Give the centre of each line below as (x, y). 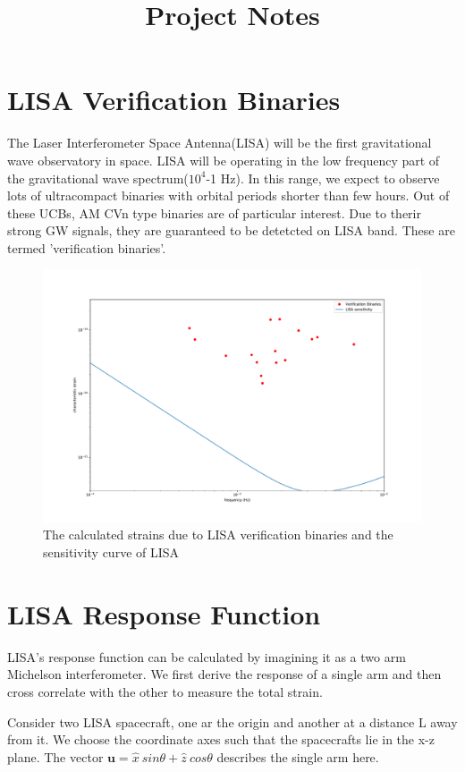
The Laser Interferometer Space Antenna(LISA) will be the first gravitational (220, 143)
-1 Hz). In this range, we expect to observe (323, 178)
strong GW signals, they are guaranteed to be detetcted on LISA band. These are (231, 230)
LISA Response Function (164, 613)
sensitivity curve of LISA (111, 552)
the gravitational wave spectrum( (98, 178)
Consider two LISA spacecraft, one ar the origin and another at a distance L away (232, 721)
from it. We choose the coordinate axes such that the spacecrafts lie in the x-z (221, 739)
